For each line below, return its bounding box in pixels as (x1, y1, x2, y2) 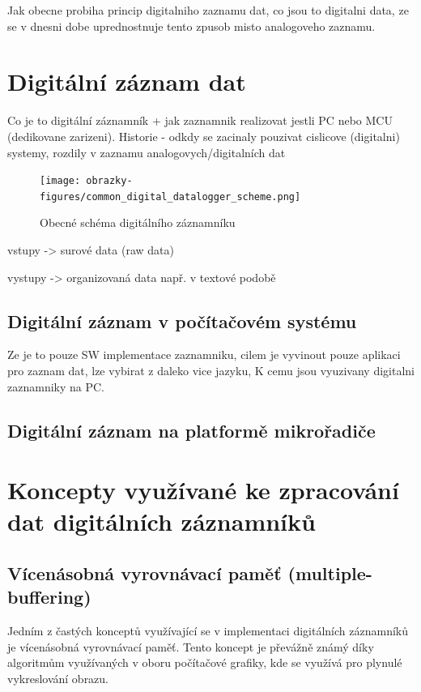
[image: (40, 175, 81, 187)
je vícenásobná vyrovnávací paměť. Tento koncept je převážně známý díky (7, 638, 374, 655)
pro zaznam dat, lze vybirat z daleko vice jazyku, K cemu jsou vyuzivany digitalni (7, 361, 415, 378)
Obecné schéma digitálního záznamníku (40, 214, 236, 231)
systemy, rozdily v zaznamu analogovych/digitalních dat (7, 143, 286, 160)
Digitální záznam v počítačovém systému (7, 308, 357, 333)
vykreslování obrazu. (7, 669, 109, 686)
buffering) (7, 584, 91, 609)
